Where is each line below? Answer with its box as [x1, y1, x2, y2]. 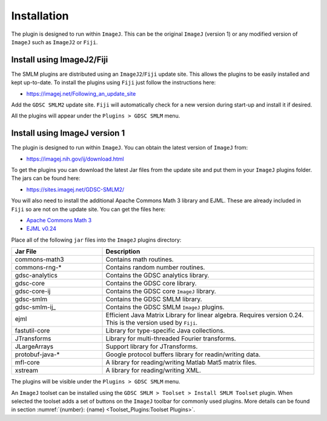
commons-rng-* [15, 264, 62, 272]
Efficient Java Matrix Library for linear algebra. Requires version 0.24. [105, 311, 304, 319]
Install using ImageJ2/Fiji [11, 55, 108, 65]
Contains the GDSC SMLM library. [105, 295, 202, 303]
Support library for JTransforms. [105, 342, 198, 351]
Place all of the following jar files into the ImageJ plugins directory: [11, 236, 182, 244]
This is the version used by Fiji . [105, 319, 198, 327]
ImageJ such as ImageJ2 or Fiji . [11, 38, 98, 45]
